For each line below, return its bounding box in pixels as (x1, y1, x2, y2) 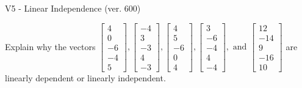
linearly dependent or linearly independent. (5, 71, 166, 84)
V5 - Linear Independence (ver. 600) (5, 2, 141, 14)
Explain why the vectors (5, 40, 96, 53)
